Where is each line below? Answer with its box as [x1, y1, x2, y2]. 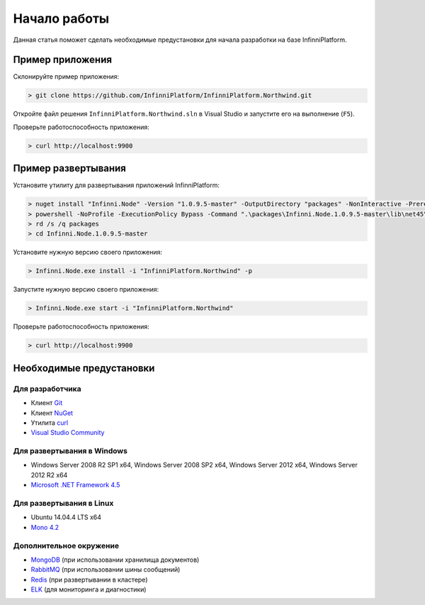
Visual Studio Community [30, 428, 105, 437]
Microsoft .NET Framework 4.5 [30, 481, 120, 489]
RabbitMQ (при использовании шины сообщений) [30, 565, 181, 574]
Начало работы [13, 11, 110, 26]
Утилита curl [30, 418, 69, 427]
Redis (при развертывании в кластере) [30, 575, 148, 584]
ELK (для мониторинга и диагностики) [30, 585, 147, 594]
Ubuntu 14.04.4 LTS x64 [30, 513, 102, 521]
